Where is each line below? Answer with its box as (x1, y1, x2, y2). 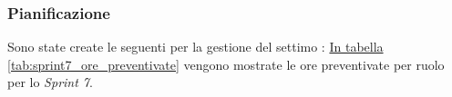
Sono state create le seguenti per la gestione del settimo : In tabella (7, 37, 384, 56)
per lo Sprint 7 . (7, 73, 93, 92)
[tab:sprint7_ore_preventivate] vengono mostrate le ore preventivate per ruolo (7, 54, 445, 73)
